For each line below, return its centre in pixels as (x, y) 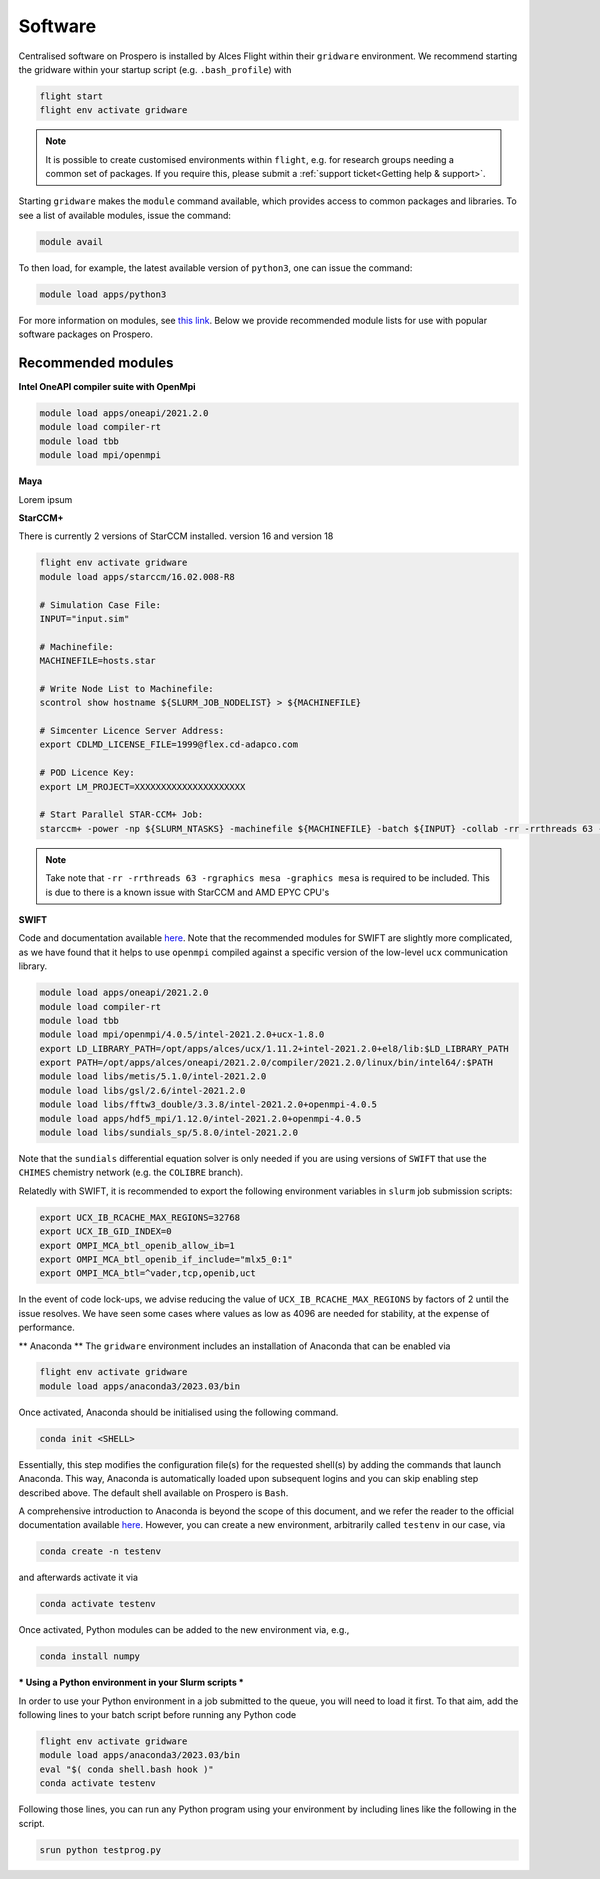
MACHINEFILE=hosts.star (98, 661)
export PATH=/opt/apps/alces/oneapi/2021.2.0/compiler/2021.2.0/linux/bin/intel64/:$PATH (266, 1063)
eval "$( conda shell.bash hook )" (126, 1769)
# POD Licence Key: (87, 773)
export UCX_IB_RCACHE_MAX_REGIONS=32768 (139, 1217)
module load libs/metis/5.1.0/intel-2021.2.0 (153, 1076)
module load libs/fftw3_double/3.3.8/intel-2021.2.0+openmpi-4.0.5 (208, 1104)
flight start (71, 96)
